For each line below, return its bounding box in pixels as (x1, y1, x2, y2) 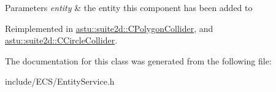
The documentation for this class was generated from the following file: (5, 54, 272, 67)
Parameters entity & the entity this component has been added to (5, 1, 253, 13)
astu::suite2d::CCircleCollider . (5, 34, 118, 47)
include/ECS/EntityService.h (5, 75, 115, 88)
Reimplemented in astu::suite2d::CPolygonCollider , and (5, 21, 213, 34)
